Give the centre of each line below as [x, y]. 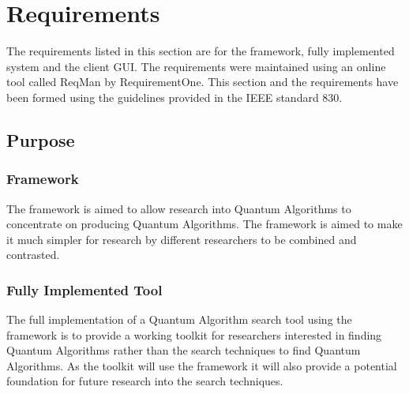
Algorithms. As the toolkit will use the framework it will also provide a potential [202, 365]
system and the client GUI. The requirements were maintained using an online [196, 66]
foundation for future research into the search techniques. [145, 381]
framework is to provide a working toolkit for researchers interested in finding [194, 334]
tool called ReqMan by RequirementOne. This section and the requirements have [203, 82]
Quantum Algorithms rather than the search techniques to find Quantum [184, 350]
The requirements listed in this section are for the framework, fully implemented [201, 51]
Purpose [41, 139]
